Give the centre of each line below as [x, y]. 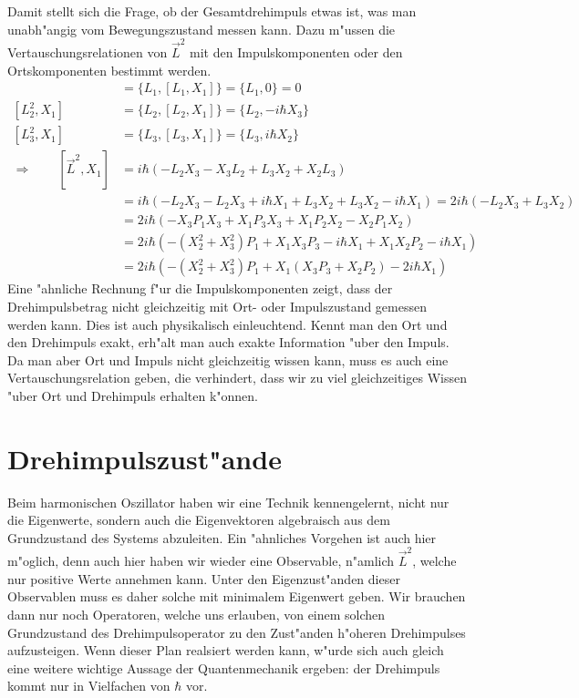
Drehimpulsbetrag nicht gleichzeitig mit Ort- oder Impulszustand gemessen [217, 306]
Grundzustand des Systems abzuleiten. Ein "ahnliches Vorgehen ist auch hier [222, 537]
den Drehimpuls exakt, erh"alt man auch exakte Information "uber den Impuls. [228, 342]
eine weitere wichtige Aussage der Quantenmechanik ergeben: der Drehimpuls [224, 667]
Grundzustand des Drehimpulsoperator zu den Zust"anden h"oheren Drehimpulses [237, 632]
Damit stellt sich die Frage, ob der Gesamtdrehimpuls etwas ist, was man [212, 11]
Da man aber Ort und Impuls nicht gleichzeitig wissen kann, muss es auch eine [228, 359]
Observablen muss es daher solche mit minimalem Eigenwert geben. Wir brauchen [237, 596]
